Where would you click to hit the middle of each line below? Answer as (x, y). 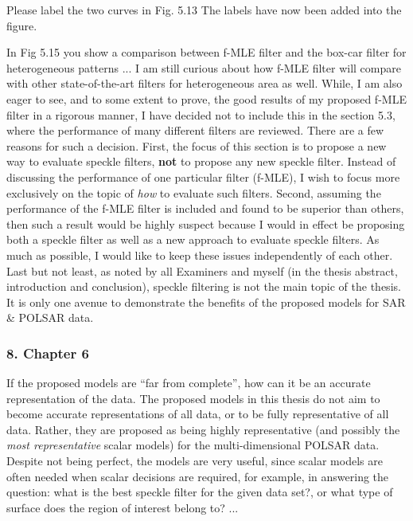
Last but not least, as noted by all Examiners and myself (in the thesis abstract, (202, 270)
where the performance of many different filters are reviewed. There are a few (195, 130)
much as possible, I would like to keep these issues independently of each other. (200, 255)
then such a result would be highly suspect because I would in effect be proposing (206, 223)
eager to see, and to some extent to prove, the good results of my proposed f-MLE (206, 98)
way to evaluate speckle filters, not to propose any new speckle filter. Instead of (201, 161)
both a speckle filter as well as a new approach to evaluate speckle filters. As (193, 239)
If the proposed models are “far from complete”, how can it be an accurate (189, 383)
